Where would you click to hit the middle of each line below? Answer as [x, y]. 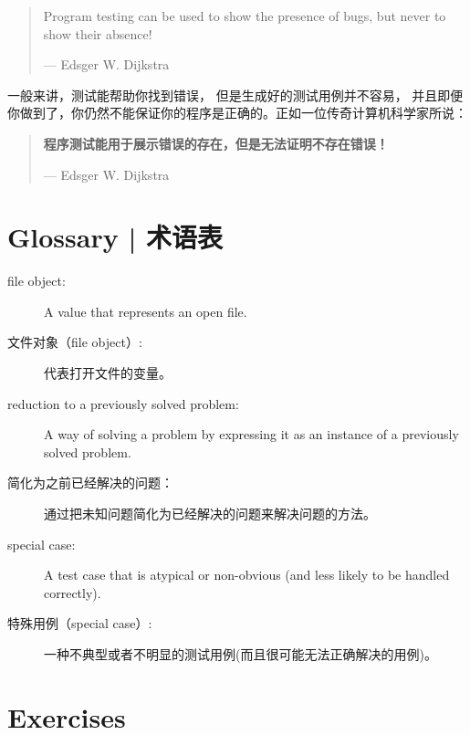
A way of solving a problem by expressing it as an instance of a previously [251, 434]
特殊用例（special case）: [80, 623]
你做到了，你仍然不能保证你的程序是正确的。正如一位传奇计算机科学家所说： [237, 113]
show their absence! [98, 33]
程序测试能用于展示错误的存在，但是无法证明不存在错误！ [216, 143]
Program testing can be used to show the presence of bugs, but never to [245, 16]
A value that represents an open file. [146, 311]
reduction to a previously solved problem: [123, 403]
